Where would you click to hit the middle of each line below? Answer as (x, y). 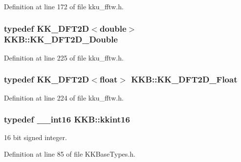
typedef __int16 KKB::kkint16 (67, 119)
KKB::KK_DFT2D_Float (184, 79)
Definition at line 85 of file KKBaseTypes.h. (70, 153)
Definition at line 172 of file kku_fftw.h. (64, 6)
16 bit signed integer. (35, 137)
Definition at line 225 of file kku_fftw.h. (64, 57)
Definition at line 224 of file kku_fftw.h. (64, 97)
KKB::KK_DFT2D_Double (61, 39)
